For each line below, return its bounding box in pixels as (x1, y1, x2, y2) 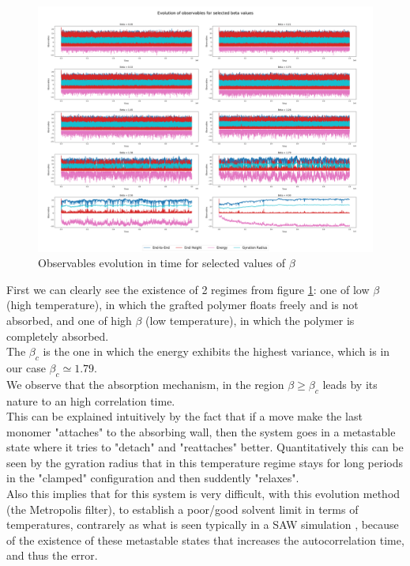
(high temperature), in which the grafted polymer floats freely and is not (6, 296, 359, 313)
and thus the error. (6, 547, 98, 564)
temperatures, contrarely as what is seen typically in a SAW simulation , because (6, 516, 399, 533)
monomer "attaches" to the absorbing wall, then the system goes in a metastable (6, 423, 396, 440)
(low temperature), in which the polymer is (145, 311, 355, 328)
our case (6, 359, 46, 375)
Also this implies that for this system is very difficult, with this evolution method (6, 485, 401, 502)
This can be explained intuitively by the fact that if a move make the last (6, 408, 363, 424)
